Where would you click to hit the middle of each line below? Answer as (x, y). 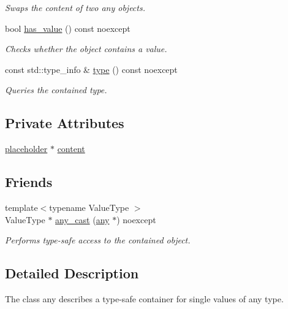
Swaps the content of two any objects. (75, 7)
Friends (29, 182)
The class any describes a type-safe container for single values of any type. (144, 298)
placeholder (26, 149)
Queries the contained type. (56, 90)
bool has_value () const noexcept (68, 28)
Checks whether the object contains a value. (86, 49)
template (21, 207)
